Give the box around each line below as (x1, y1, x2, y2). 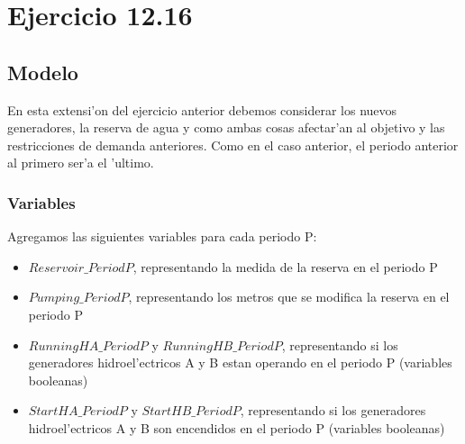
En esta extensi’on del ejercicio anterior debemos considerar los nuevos (7, 100, 397, 119)
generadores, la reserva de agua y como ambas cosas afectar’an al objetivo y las (7, 118, 445, 137)
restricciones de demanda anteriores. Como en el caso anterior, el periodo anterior (7, 135, 459, 154)
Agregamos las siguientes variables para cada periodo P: (7, 227, 317, 246)
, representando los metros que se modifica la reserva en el (128, 287, 450, 306)
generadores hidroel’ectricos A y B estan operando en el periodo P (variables (28, 353, 452, 372)
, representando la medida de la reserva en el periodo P (132, 257, 438, 276)
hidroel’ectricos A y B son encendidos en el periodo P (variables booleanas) (28, 418, 445, 437)
